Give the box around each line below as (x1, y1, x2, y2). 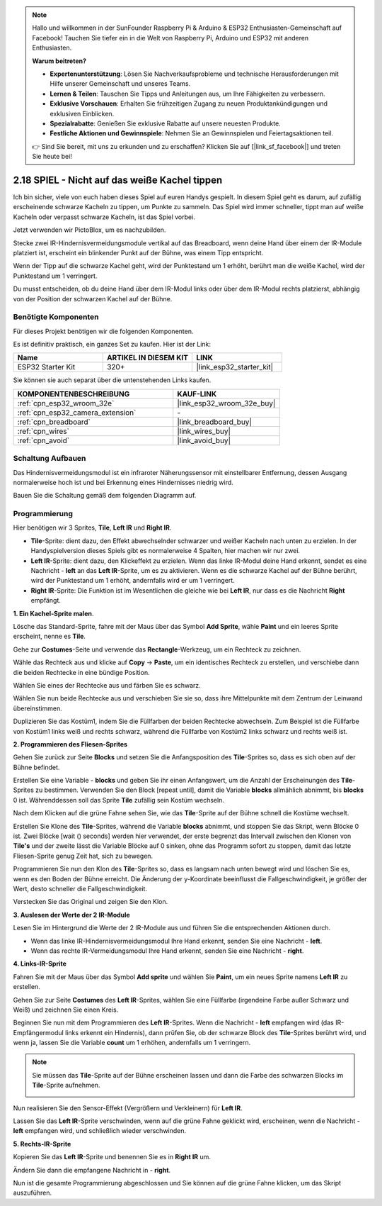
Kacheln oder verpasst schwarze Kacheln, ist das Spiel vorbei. (13, 213, 196, 221)
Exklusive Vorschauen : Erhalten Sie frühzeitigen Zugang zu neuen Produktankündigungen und (50, 99, 328, 108)
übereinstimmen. (13, 704, 63, 713)
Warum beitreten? (32, 57, 87, 65)
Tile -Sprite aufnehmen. (32, 1081, 100, 1090)
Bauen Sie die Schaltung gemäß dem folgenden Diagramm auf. (13, 491, 197, 500)
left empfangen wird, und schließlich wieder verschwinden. (13, 1127, 187, 1135)
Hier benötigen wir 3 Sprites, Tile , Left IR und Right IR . (13, 523, 172, 532)
